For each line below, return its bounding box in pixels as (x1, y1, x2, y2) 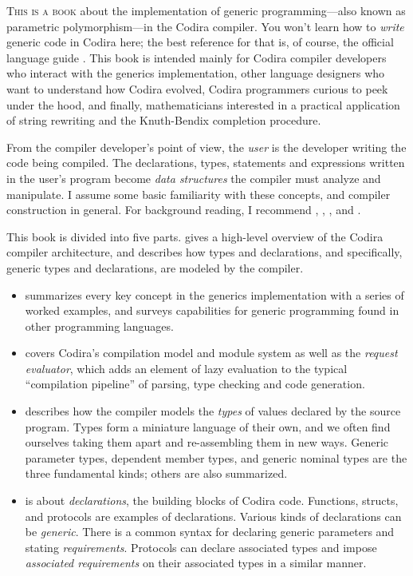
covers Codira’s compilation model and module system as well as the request (25, 344, 398, 361)
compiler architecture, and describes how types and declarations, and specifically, (6, 244, 403, 260)
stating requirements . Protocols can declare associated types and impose (25, 538, 377, 555)
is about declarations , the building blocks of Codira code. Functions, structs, (25, 492, 399, 509)
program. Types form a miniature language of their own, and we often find (25, 418, 391, 435)
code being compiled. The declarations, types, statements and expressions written (6, 154, 405, 171)
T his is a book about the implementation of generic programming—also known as (6, 2, 406, 18)
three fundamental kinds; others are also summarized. (25, 465, 288, 482)
